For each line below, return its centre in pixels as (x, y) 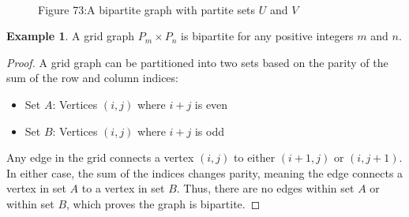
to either (255, 157)
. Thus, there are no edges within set (265, 188)
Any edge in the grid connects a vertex (100, 157)
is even (211, 104)
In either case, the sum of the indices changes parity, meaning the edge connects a (205, 172)
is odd (210, 131)
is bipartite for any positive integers (267, 36)
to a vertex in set (123, 188)
